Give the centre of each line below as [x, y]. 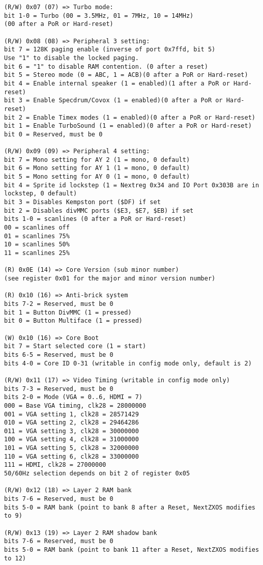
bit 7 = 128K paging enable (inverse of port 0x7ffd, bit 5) [110, 50]
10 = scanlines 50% [37, 245]
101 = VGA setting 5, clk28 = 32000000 [71, 448]
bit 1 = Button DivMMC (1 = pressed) [68, 312]
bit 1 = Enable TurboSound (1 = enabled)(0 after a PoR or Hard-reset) [128, 126]
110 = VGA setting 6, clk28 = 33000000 [71, 456]
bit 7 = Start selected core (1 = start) [75, 346]
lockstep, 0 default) [41, 194]
